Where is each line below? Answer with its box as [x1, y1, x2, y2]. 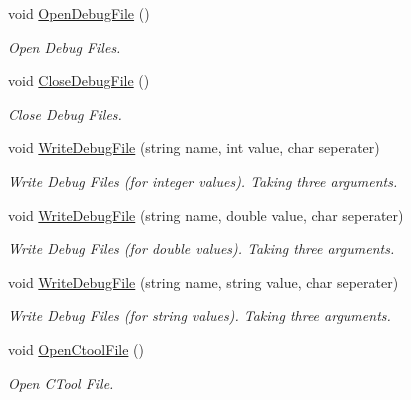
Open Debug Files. [8, 36, 121, 57]
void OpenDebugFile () [8, 3, 150, 23]
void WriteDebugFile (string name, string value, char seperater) [8, 271, 399, 292]
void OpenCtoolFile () [8, 338, 144, 359]
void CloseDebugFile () [8, 70, 150, 91]
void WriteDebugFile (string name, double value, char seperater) [8, 204, 404, 225]
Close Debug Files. [8, 103, 122, 124]
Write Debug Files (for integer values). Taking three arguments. [8, 170, 398, 191]
